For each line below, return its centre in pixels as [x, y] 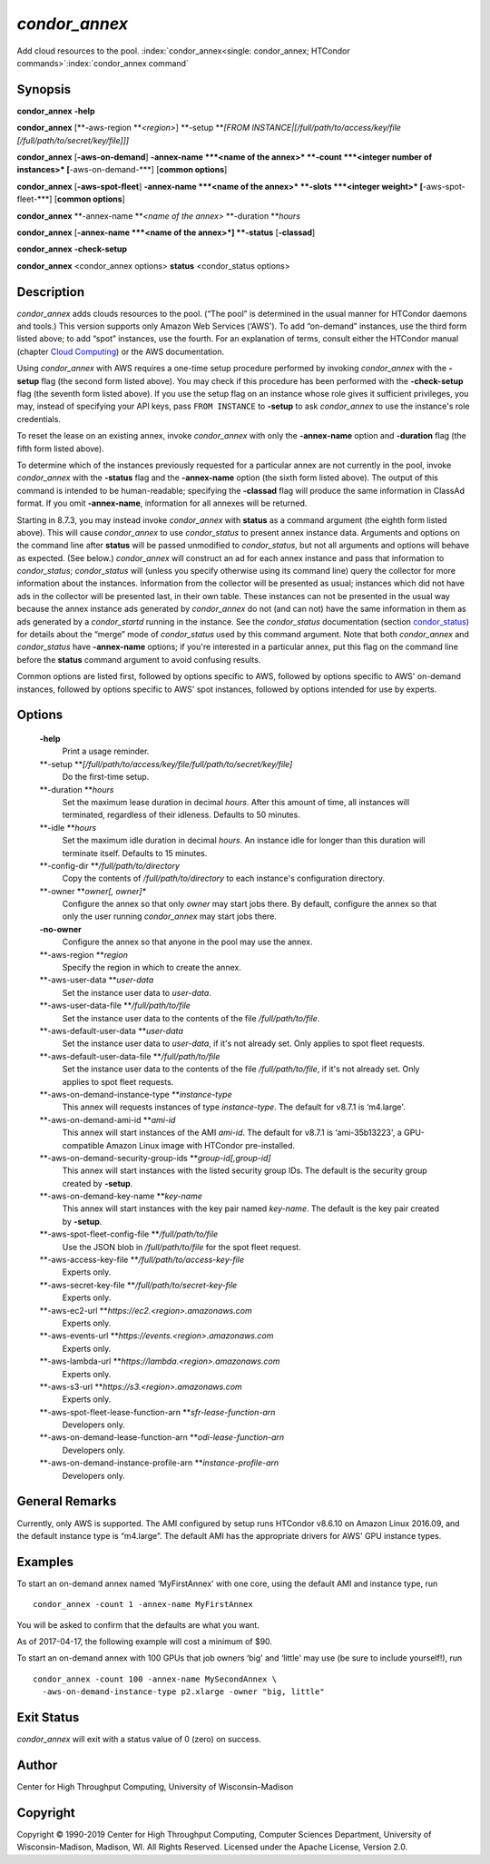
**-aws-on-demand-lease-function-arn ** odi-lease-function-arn [162, 1437]
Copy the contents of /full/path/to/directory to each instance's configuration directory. [224, 878]
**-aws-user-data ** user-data [97, 980]
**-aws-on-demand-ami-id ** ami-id [108, 1119]
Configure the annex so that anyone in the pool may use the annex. [187, 942]
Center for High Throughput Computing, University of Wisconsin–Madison [155, 1787]
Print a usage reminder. [106, 751]
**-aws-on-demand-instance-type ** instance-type [136, 1094]
